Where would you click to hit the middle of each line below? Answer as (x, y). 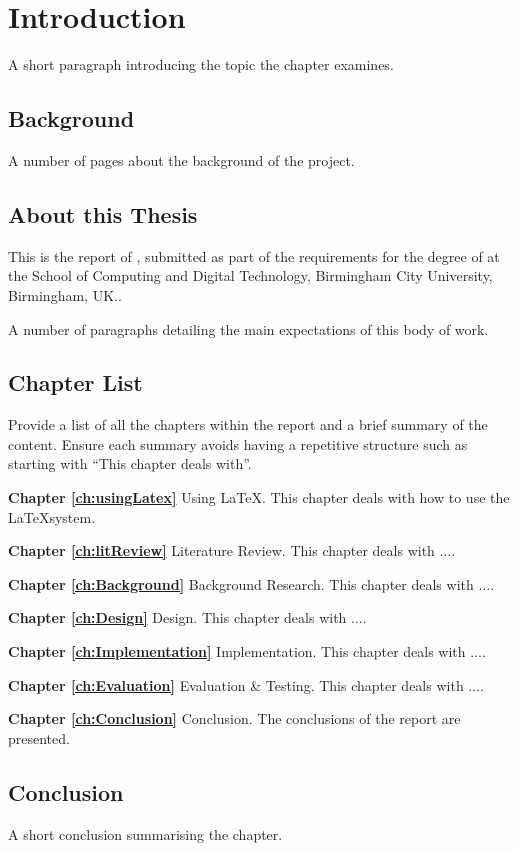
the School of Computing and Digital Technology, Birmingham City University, (250, 275)
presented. (39, 737)
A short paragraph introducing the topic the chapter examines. (201, 64)
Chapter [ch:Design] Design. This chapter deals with (177, 617)
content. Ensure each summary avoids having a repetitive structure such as (238, 443)
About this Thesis (103, 213)
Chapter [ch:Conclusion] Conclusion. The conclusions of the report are (234, 718)
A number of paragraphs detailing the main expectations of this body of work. (248, 328)
